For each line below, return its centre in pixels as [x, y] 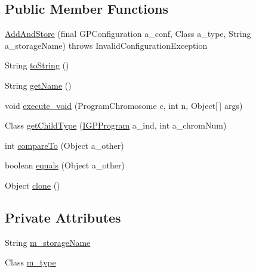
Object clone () [33, 185]
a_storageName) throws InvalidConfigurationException [106, 45]
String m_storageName [48, 242]
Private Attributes [63, 217]
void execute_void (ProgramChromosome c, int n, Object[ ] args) [124, 105]
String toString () [37, 65]
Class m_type [30, 262]
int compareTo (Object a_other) [64, 145]
